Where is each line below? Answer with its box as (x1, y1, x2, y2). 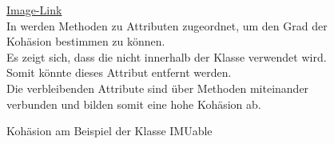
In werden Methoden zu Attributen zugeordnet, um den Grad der (6, 17, 328, 34)
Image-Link (6, 2, 62, 18)
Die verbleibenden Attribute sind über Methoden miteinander (6, 79, 309, 96)
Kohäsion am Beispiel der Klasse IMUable (6, 122, 213, 139)
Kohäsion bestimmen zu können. (6, 33, 165, 50)
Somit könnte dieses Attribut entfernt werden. (6, 64, 232, 81)
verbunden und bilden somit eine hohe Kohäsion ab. (6, 95, 261, 112)
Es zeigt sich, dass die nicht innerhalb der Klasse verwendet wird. (6, 48, 327, 65)
